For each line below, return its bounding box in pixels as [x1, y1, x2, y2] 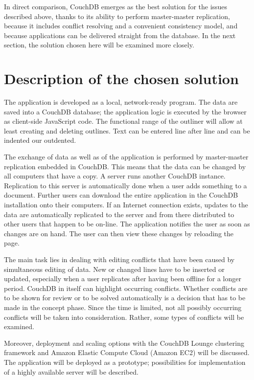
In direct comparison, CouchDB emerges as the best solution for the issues [4, 1, 228, 11]
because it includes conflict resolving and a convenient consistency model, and [4, 21, 238, 31]
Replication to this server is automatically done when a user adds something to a [4, 180, 247, 190]
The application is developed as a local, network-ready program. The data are [4, 97, 238, 107]
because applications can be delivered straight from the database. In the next [4, 30, 236, 40]
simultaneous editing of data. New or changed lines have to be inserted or [4, 264, 225, 274]
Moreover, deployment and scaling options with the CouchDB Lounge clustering [4, 337, 244, 348]
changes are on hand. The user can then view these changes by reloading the [4, 228, 233, 238]
